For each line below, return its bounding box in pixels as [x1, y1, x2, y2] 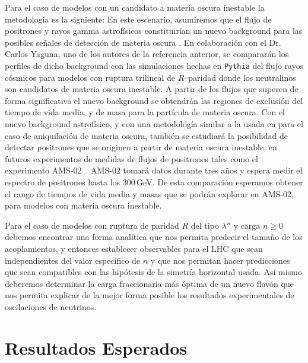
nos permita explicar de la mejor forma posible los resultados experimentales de [5, 289, 294, 301]
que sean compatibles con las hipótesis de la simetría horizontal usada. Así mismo [5, 266, 302, 278]
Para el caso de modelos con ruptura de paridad [5, 219, 179, 231]
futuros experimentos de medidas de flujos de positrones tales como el [5, 152, 258, 165]
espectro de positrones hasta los [5, 175, 120, 188]
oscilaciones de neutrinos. [5, 300, 97, 313]
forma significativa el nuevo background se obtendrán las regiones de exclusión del [5, 94, 303, 106]
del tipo [190, 219, 219, 231]
